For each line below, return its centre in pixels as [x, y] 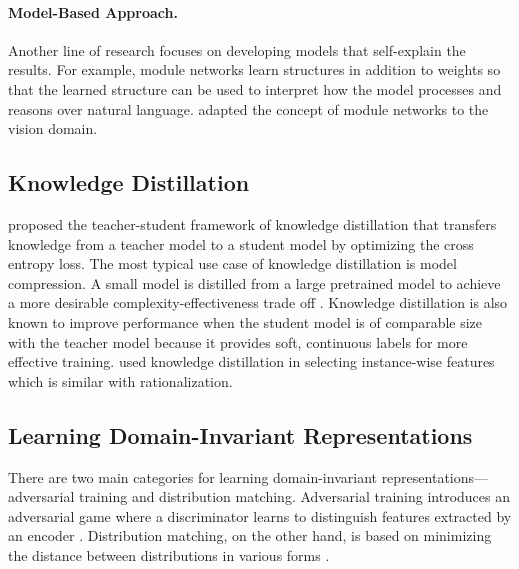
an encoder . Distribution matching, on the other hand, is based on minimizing [250, 535]
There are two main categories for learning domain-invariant [192, 476]
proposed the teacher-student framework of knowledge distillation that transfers [252, 223]
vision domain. [53, 128]
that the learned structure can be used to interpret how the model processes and [255, 88]
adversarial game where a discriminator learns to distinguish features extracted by [260, 515]
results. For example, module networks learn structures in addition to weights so [254, 69]
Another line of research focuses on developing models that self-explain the [237, 49]
